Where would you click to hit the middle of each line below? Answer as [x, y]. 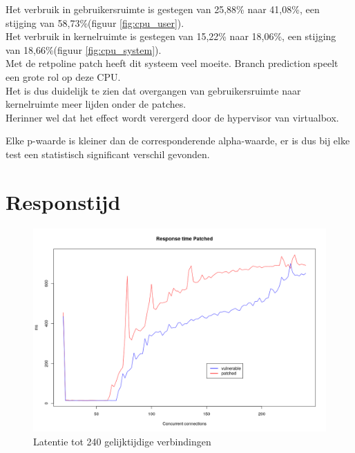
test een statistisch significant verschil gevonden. [108, 154]
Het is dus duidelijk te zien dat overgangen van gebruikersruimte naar [153, 90]
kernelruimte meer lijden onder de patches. [96, 104]
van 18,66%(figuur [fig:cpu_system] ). [84, 49]
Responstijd [63, 201]
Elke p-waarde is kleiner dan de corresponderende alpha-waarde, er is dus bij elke [178, 141]
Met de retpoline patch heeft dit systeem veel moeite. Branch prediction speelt [172, 63]
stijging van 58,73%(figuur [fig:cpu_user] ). [95, 22]
